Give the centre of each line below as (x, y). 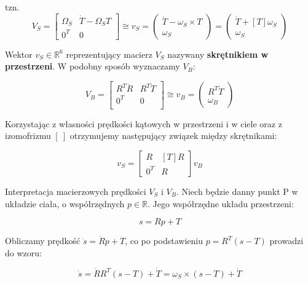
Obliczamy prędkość (43, 241)
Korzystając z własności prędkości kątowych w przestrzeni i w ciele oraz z (144, 123)
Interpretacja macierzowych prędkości (76, 191)
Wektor (19, 54)
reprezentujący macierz (109, 54)
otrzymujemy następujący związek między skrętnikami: (173, 136)
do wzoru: (23, 252)
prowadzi (286, 241)
